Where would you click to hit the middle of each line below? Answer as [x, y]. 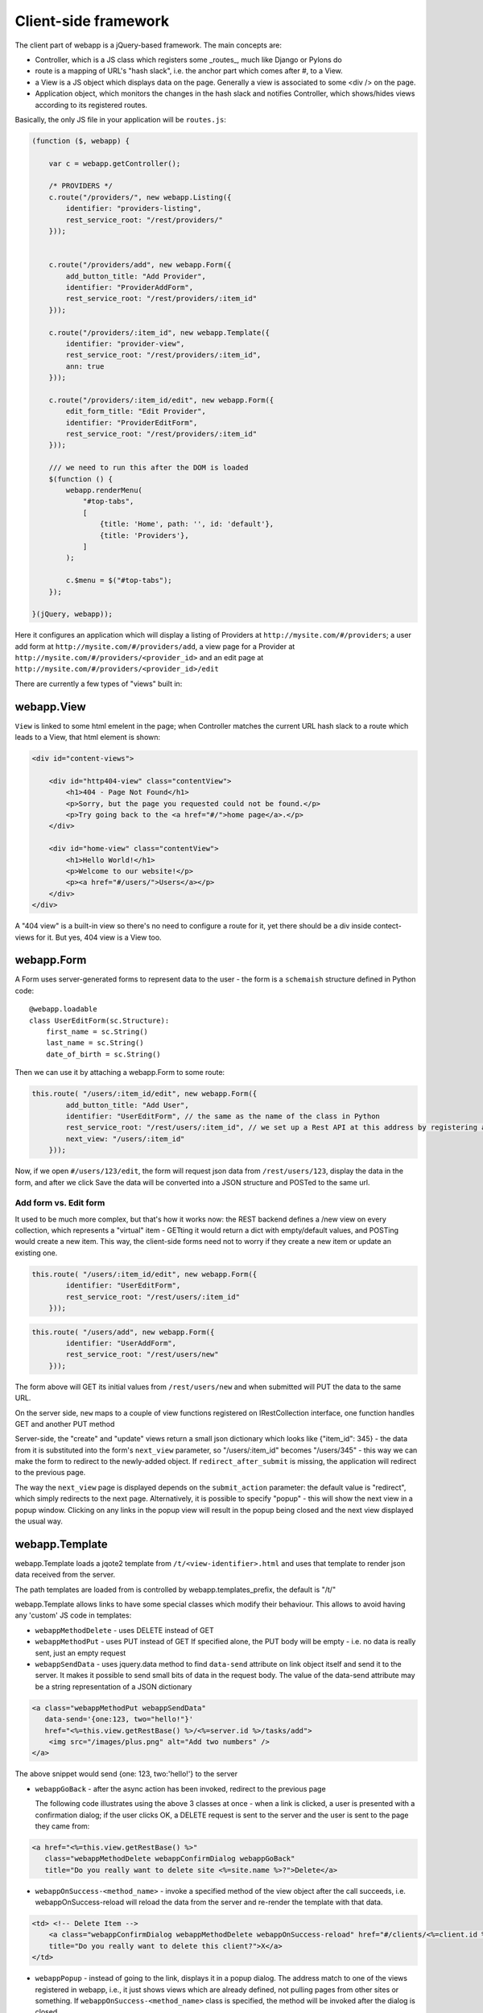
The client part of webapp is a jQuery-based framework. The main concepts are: [148, 45]
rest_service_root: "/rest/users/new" [142, 1354]
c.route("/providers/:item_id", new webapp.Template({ [159, 333]
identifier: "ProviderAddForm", [129, 287]
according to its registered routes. [91, 105]
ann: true [85, 366]
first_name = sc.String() [97, 1032]
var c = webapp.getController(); [115, 163]
